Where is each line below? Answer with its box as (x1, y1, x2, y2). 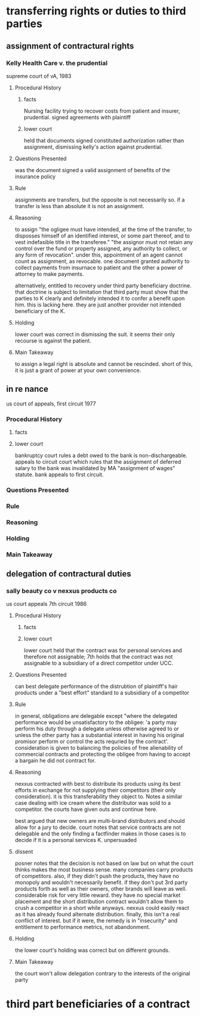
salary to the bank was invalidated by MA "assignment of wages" (14, 464, 176, 471)
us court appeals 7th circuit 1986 (6, 600, 87, 608)
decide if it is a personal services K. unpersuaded (14, 837, 137, 844)
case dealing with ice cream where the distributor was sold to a (14, 799, 171, 807)
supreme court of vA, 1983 (6, 72, 72, 79)
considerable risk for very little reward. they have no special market (14, 892, 181, 899)
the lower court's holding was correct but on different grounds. (14, 946, 170, 954)
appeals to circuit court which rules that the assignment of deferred (14, 458, 181, 465)
